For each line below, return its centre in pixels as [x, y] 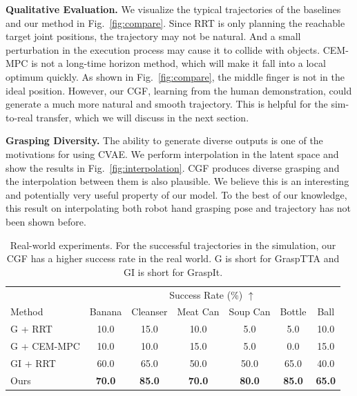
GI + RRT [33, 363]
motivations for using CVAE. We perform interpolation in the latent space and [172, 154]
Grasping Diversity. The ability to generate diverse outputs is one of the [164, 140]
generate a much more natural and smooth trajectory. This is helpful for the [167, 104]
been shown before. [46, 221]
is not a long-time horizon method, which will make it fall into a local [178, 63]
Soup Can [250, 311]
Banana [106, 311]
